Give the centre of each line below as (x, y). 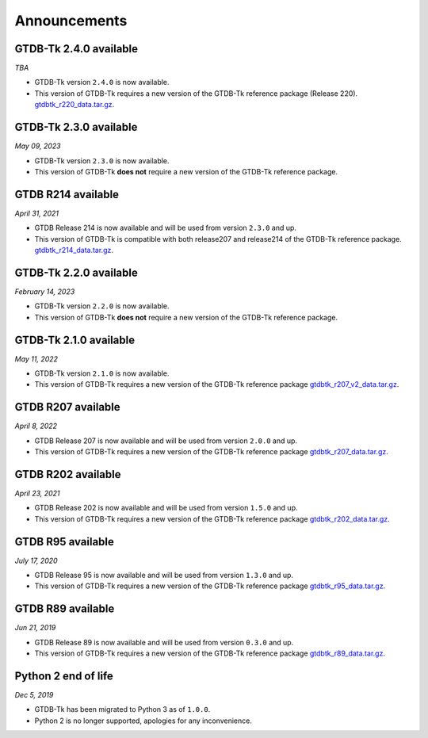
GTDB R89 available (65, 609)
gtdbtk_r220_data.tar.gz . (75, 105)
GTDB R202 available (68, 474)
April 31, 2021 (37, 213)
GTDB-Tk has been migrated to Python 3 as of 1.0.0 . (122, 709)
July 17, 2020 (36, 560)
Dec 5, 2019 (34, 695)
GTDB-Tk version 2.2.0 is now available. (102, 306)
